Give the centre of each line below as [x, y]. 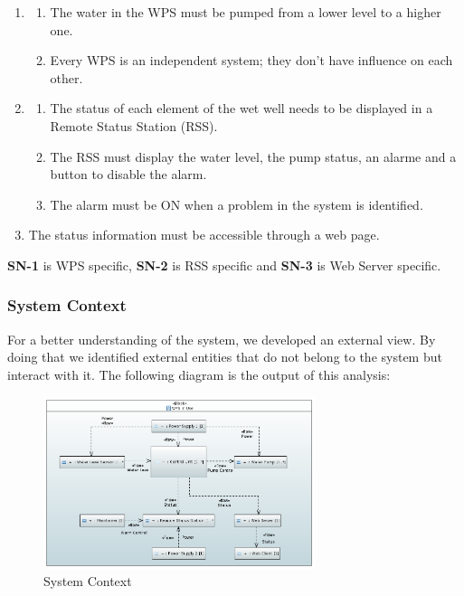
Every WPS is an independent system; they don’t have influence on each [251, 60]
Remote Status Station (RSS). [134, 125]
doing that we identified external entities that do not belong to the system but [225, 357]
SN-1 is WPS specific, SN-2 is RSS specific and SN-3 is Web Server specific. [224, 265]
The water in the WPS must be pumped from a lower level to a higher [246, 12]
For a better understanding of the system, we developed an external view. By [222, 339]
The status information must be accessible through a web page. [204, 235]
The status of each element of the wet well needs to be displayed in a [241, 108]
